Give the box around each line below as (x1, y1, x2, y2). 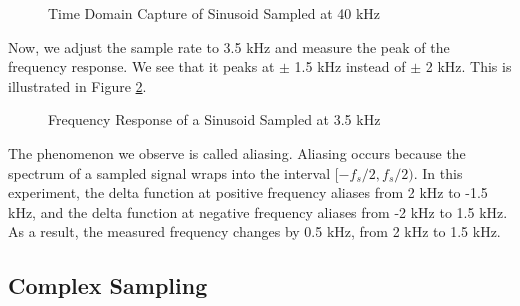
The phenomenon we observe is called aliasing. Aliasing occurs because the (8, 142, 466, 163)
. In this (413, 162, 463, 183)
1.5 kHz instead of (294, 56, 406, 77)
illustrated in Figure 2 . (8, 75, 147, 96)
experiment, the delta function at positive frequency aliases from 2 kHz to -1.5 (8, 182, 488, 203)
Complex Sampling (8, 270, 208, 301)
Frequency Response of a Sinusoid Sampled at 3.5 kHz (48, 109, 381, 130)
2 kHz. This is (425, 56, 512, 77)
